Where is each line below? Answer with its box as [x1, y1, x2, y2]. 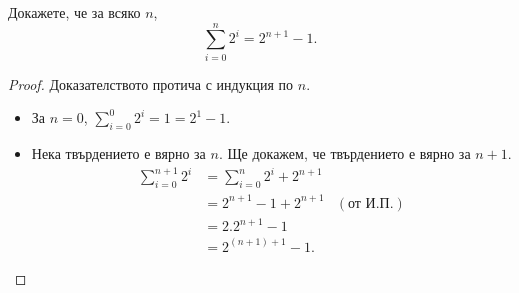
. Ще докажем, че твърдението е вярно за [218, 143, 471, 164]
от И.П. [348, 196, 394, 211]
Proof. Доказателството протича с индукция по [8, 73, 294, 94]
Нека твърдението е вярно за [31, 143, 206, 164]
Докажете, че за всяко [8, 2, 141, 22]
